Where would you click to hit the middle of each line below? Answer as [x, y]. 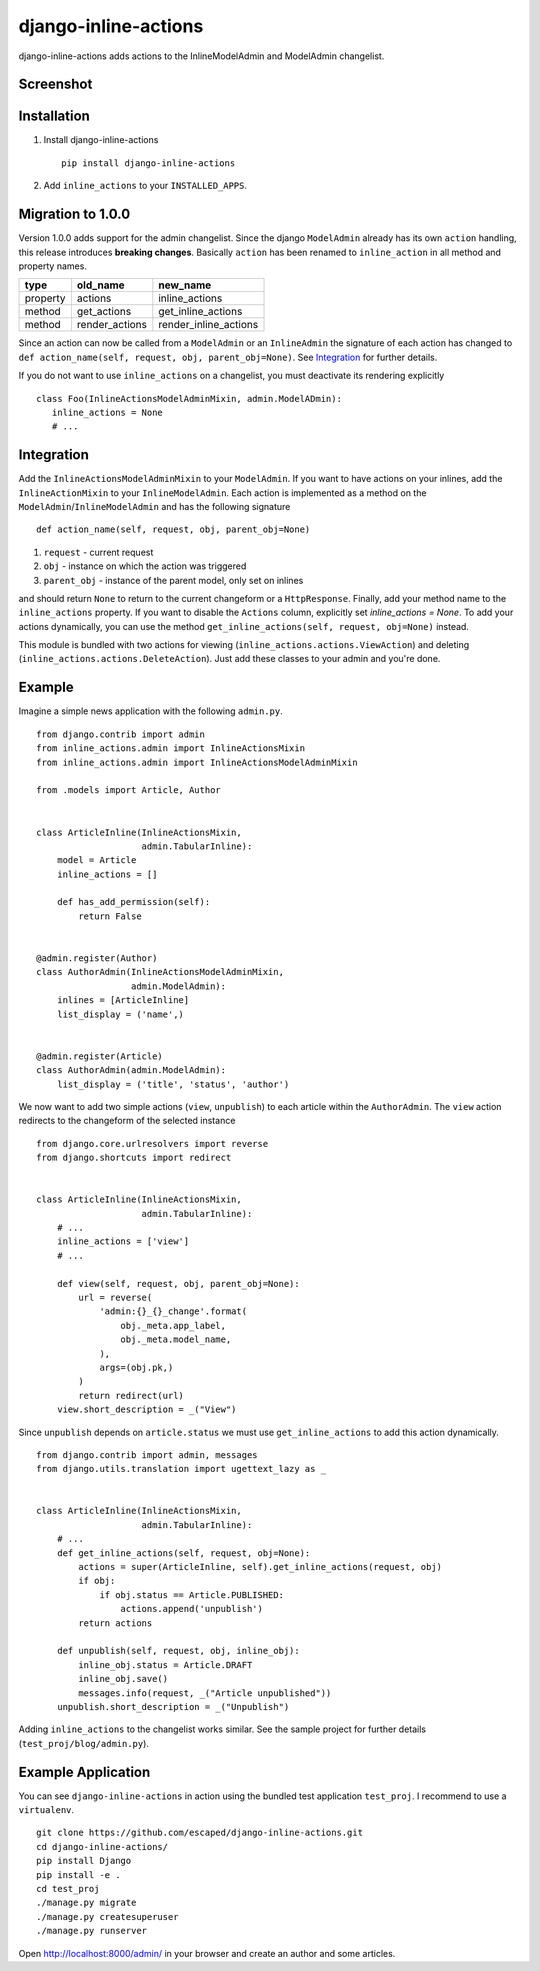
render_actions [112, 325]
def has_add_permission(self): [133, 902]
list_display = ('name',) [120, 1014]
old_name [100, 285]
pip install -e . [78, 1874]
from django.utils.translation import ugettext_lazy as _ [181, 1469]
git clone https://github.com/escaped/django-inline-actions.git [200, 1833]
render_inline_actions [208, 325]
